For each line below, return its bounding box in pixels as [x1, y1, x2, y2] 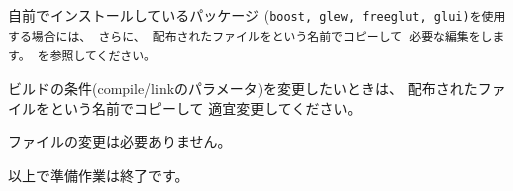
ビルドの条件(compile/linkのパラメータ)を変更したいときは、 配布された [8, 77, 478, 98]
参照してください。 [49, 49, 156, 64]
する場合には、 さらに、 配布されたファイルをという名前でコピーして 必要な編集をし [8, 29, 493, 44]
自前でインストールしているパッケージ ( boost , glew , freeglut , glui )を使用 [8, 5, 506, 25]
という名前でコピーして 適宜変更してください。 [49, 97, 362, 118]
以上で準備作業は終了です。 [8, 164, 189, 185]
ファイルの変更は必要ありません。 [8, 131, 232, 152]
